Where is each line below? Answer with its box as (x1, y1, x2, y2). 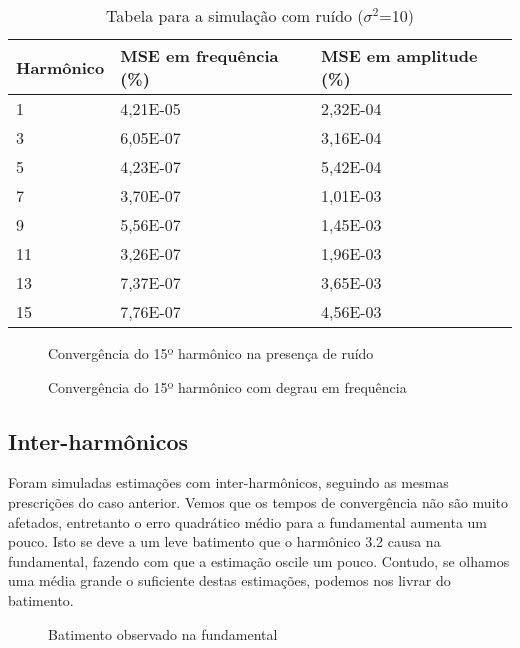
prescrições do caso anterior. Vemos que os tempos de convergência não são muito (8, 491, 508, 512)
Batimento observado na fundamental (48, 623, 278, 644)
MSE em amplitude (320, 44, 478, 67)
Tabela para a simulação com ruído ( (106, 4, 364, 27)
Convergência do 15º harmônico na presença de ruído (48, 343, 374, 363)
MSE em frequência (120, 44, 279, 67)
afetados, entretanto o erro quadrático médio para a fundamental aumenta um (8, 511, 488, 532)
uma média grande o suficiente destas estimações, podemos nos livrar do (8, 570, 451, 591)
